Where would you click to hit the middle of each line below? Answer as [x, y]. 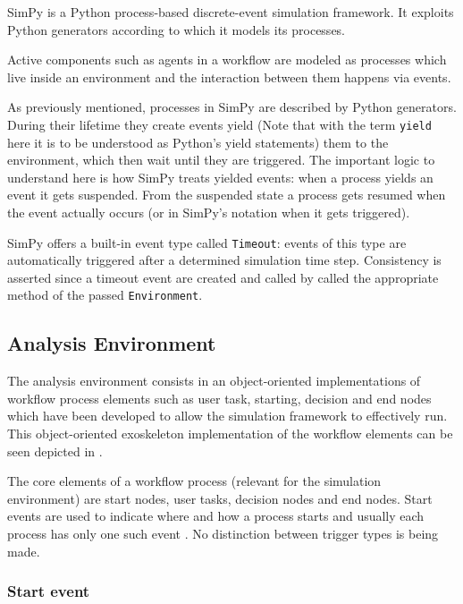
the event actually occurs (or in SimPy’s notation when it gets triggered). [209, 212]
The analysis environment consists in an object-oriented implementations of [214, 381]
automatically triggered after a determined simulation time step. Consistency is [224, 260]
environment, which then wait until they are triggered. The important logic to [221, 160]
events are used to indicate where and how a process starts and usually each [216, 516]
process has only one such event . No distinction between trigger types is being [223, 534]
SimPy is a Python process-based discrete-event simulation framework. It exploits [231, 12]
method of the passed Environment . [105, 295]
